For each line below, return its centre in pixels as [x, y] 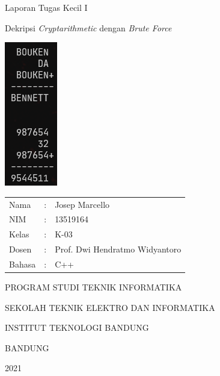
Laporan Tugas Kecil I [46, 7]
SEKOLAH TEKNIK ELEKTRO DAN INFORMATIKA [110, 307]
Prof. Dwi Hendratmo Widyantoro [118, 249]
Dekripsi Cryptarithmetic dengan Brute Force [88, 27]
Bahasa [23, 264]
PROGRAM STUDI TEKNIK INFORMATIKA [93, 287]
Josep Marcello [82, 204]
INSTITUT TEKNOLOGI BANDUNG [77, 327]
